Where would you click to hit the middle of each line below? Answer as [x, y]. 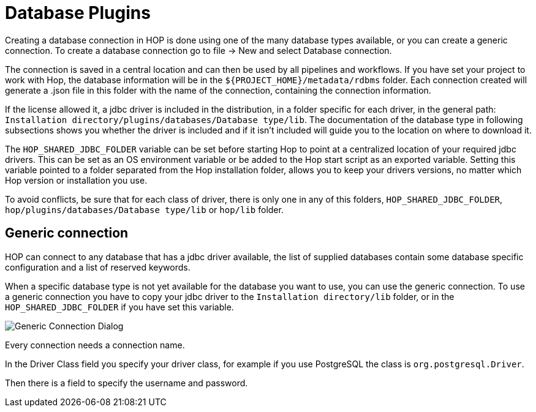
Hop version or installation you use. [76, 180]
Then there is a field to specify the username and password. [126, 383]
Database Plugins [78, 13]
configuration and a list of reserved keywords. [98, 267]
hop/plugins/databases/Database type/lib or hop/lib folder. [144, 209]
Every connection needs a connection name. [95, 345]
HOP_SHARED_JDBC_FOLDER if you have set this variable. [119, 307]
